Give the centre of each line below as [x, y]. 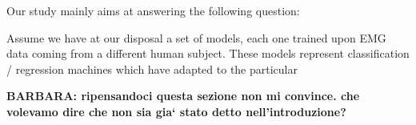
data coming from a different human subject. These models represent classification [208, 53]
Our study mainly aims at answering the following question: [153, 10]
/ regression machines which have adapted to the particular [152, 69]
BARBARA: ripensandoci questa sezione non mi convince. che [183, 96]
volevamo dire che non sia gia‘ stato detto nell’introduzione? [176, 111]
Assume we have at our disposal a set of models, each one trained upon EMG [196, 37]
